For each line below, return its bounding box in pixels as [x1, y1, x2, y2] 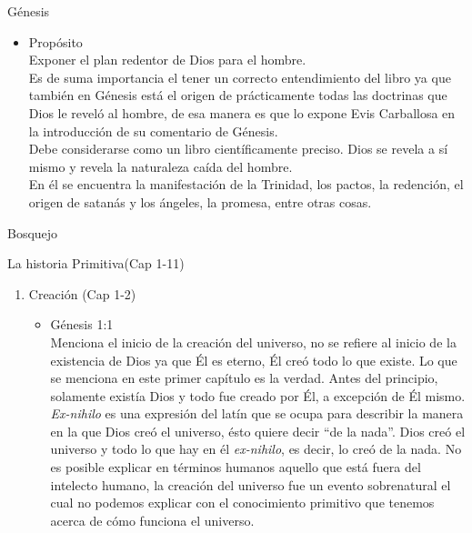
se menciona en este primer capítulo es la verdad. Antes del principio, [50, 368, 438, 387]
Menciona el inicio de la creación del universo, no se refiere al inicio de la [50, 332, 457, 351]
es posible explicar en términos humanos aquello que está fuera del [50, 458, 421, 477]
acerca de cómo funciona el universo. [50, 510, 255, 529]
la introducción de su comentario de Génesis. [28, 121, 278, 140]
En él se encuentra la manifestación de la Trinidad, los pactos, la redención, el [28, 175, 464, 194]
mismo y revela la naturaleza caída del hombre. [28, 156, 293, 176]
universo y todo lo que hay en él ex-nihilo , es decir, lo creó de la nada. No [50, 439, 462, 458]
